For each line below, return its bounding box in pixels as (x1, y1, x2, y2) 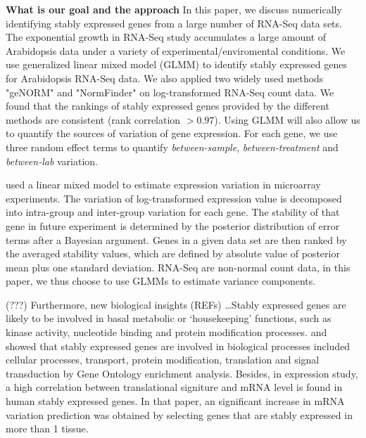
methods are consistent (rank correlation (6, 112, 181, 127)
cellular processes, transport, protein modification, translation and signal (6, 352, 320, 367)
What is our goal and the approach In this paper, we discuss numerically (6, 2, 342, 16)
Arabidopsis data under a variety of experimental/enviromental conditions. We (6, 43, 346, 58)
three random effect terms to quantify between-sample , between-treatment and (6, 139, 339, 154)
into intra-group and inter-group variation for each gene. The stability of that (6, 205, 340, 219)
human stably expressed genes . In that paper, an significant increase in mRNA (6, 394, 345, 408)
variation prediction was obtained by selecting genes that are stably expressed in (6, 407, 353, 422)
